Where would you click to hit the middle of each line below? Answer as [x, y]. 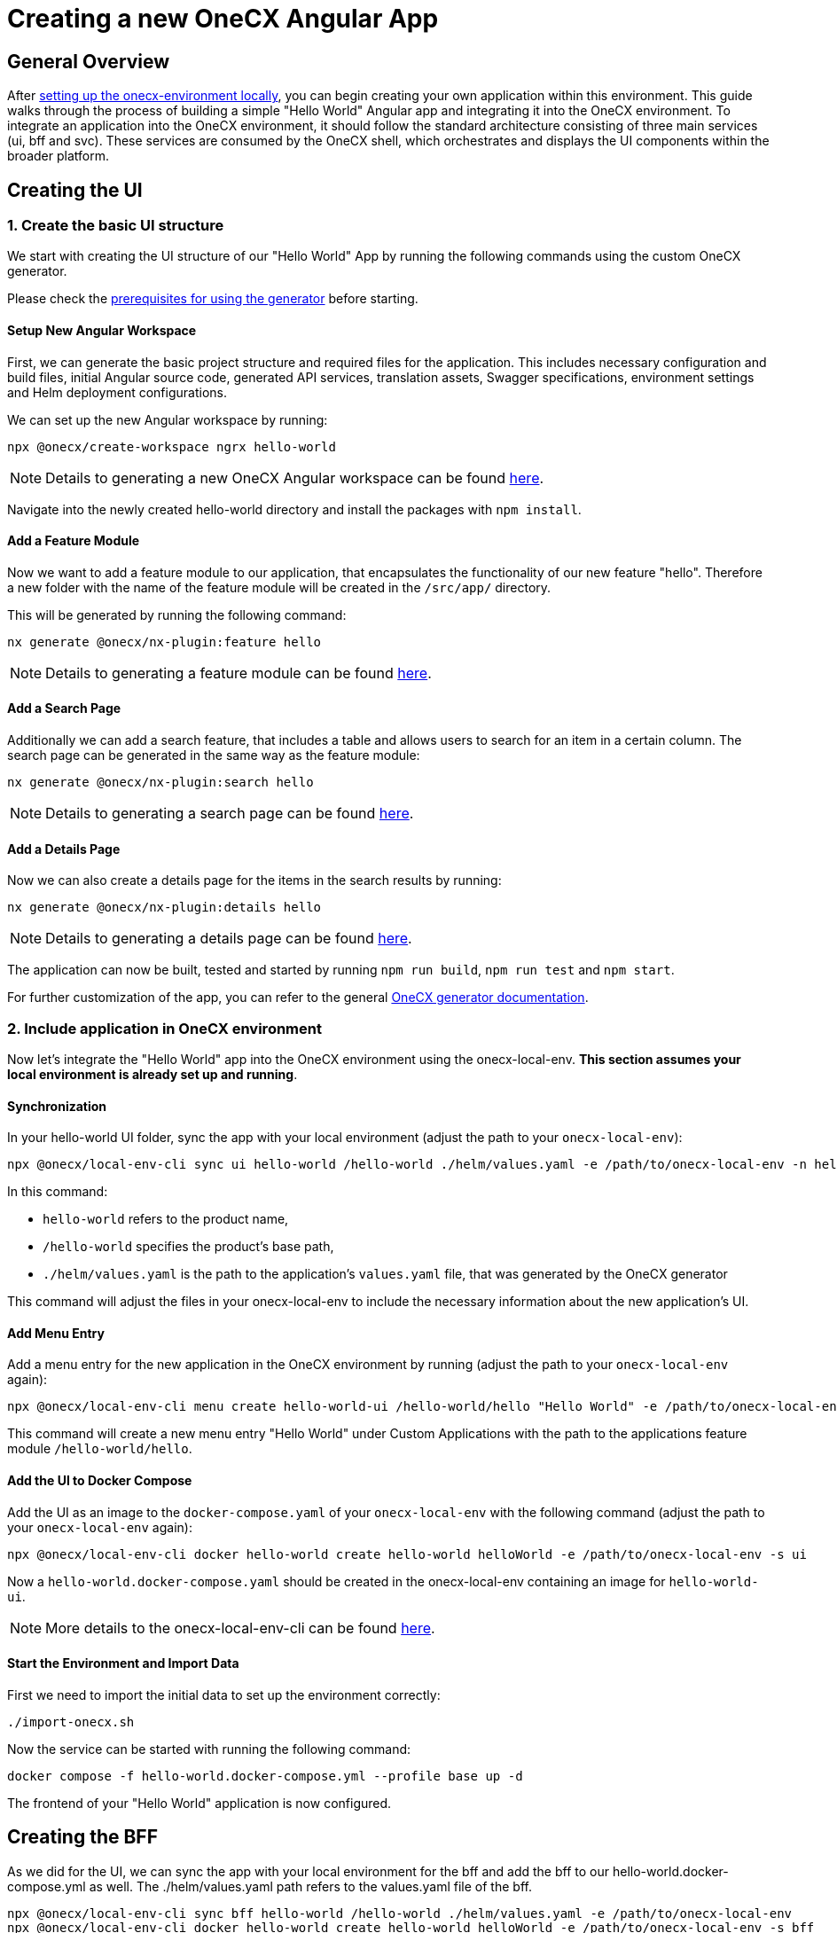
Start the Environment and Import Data [123, 1663]
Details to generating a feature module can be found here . [239, 673]
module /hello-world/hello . [100, 1449]
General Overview [89, 61]
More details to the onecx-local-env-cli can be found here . [240, 1628]
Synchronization [57, 1106]
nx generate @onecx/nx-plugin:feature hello [164, 642]
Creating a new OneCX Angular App [223, 19]
